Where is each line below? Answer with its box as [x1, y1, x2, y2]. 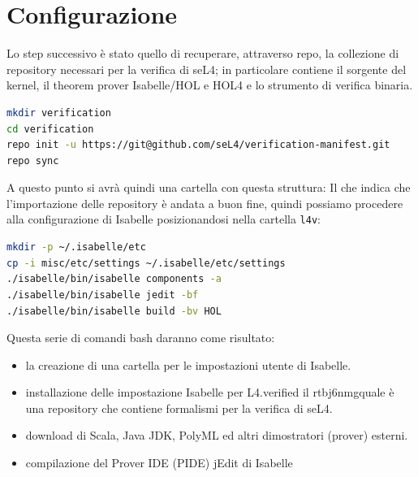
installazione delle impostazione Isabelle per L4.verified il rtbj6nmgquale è [25, 384, 394, 401]
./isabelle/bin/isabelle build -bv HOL [6, 305, 222, 317]
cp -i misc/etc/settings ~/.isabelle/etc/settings [6, 257, 286, 269]
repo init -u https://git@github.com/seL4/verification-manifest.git [6, 139, 390, 151]
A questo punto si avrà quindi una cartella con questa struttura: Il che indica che [6, 179, 411, 196]
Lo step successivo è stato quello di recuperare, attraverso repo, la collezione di [6, 45, 399, 62]
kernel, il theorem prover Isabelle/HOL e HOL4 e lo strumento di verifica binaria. [6, 76, 413, 93]
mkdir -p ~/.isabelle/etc [6, 241, 146, 254]
